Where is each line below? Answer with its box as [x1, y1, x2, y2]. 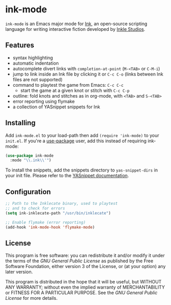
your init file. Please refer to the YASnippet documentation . [5, 173, 129, 179]
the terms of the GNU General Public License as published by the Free [5, 258, 154, 264]
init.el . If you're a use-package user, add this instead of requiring [5, 138, 147, 144]
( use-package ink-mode [5, 153, 54, 158]
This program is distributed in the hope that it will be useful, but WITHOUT [5, 279, 162, 285]
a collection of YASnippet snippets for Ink [12, 104, 100, 110]
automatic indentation [12, 60, 59, 66]
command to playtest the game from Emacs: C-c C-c [12, 82, 124, 88]
